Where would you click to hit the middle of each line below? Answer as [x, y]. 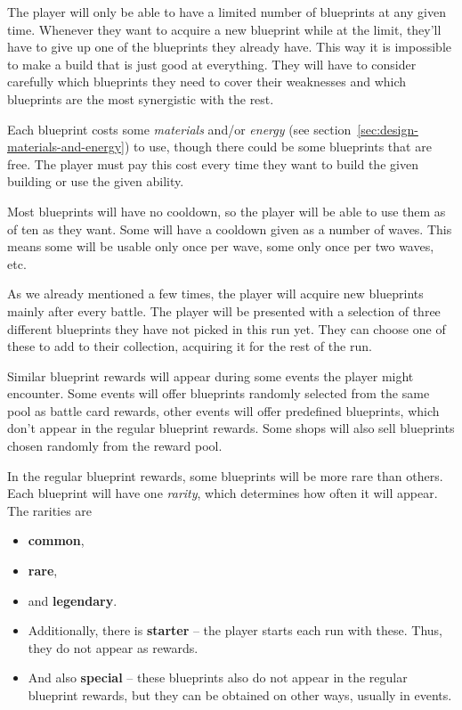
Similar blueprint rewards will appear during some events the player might [211, 375]
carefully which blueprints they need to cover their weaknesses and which [207, 82]
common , [56, 540]
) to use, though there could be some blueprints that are [278, 147]
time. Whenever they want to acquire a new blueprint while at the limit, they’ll [224, 29]
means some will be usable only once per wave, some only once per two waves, [221, 246]
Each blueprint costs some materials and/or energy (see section [179, 129]
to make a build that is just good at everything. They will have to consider [212, 64]
